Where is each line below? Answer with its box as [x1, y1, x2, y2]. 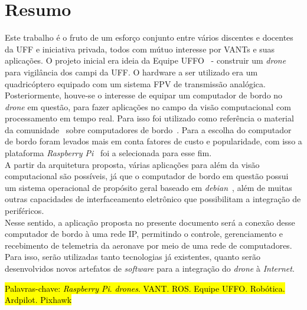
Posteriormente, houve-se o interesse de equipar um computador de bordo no [5, 89, 283, 101]
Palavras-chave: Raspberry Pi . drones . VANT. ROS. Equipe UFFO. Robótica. [5, 282, 285, 294]
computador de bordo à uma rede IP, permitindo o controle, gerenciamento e [5, 227, 283, 240]
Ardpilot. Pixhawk [5, 293, 72, 306]
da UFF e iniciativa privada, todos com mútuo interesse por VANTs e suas [5, 42, 275, 55]
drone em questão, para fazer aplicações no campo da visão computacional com [5, 100, 291, 113]
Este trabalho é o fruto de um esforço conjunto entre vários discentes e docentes [5, 31, 293, 44]
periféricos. [5, 205, 44, 217]
